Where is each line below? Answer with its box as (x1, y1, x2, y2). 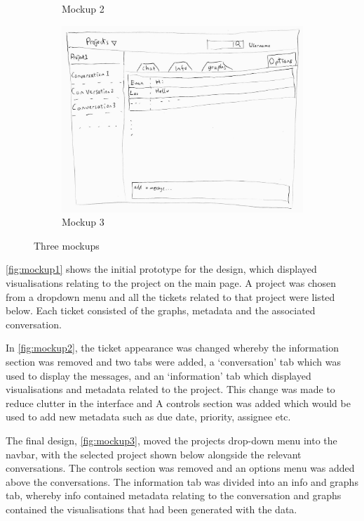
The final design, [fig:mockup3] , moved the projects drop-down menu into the (6, 432, 337, 447)
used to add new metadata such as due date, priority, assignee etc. (6, 409, 291, 424)
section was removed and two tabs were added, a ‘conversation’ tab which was (6, 354, 341, 368)
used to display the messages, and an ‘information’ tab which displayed (6, 368, 311, 382)
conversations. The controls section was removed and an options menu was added (6, 461, 355, 475)
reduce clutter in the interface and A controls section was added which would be (6, 395, 351, 410)
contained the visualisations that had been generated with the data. (6, 501, 297, 516)
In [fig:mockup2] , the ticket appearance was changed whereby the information (6, 340, 339, 355)
